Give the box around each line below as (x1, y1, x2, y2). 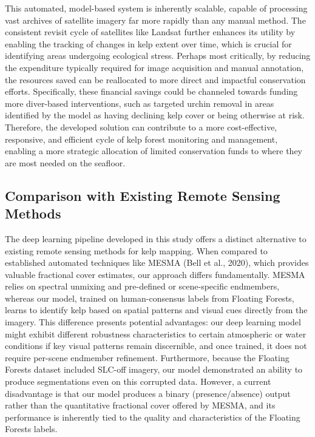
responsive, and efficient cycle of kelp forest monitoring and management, (5, 132, 278, 145)
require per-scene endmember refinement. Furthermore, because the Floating (5, 351, 290, 364)
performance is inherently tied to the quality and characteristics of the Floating (5, 410, 300, 423)
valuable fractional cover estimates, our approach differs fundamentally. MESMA (5, 268, 305, 280)
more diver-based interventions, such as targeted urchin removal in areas (5, 97, 274, 109)
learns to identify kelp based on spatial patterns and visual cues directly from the (5, 303, 308, 316)
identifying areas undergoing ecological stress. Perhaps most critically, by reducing (5, 49, 311, 62)
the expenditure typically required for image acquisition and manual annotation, (5, 61, 304, 73)
